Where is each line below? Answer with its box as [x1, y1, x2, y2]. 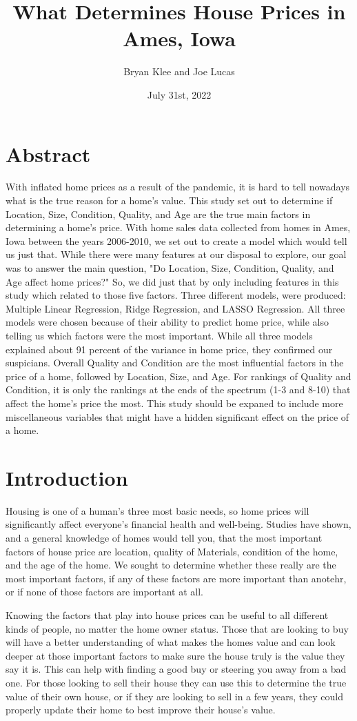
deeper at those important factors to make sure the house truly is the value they [6, 648, 345, 662]
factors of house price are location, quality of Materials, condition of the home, [6, 544, 338, 558]
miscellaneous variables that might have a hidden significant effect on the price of [6, 409, 349, 424]
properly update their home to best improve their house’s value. [6, 702, 276, 717]
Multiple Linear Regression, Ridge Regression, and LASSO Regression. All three [6, 301, 345, 315]
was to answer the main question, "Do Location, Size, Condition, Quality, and [6, 261, 334, 275]
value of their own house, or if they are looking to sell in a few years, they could [6, 689, 343, 703]
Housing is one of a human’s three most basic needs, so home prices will [6, 503, 309, 517]
